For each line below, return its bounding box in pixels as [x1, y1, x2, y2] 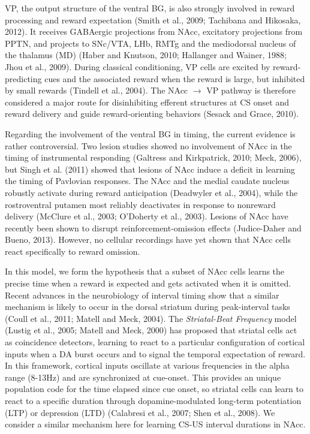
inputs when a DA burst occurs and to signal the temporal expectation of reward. [5, 347, 306, 360]
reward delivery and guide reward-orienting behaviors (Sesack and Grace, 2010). [5, 107, 299, 120]
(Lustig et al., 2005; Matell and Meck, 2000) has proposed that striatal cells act [5, 324, 297, 336]
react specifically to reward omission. [5, 245, 140, 257]
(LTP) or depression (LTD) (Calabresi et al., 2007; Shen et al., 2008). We [5, 406, 275, 418]
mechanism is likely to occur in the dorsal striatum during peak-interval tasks [5, 300, 290, 313]
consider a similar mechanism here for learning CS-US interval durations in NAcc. [5, 418, 306, 430]
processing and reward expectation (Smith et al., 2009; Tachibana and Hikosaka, [5, 13, 301, 26]
